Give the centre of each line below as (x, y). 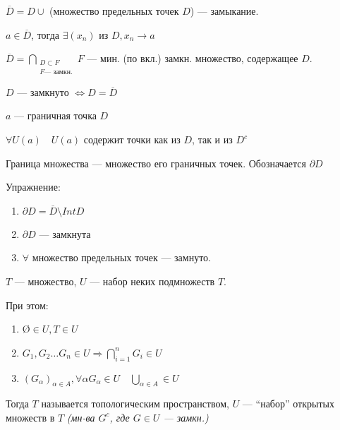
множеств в (30, 417)
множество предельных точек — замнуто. (122, 257)
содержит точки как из (132, 139)
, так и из (212, 139)
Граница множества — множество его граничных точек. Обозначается (156, 163)
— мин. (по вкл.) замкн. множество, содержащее (193, 58)
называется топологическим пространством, (135, 404)
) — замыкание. (224, 11)
